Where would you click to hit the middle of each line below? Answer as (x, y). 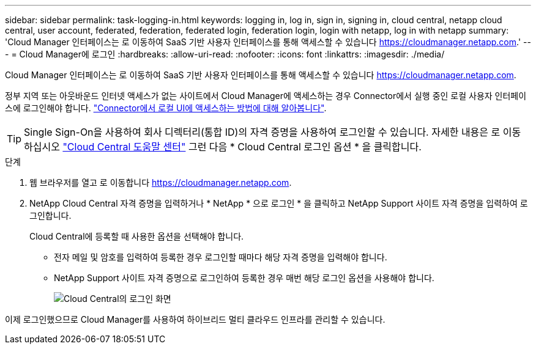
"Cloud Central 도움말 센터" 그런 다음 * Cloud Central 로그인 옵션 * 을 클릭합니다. (242, 147)
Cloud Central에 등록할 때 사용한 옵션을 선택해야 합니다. (137, 236)
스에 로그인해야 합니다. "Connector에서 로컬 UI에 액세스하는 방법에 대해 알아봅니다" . (166, 108)
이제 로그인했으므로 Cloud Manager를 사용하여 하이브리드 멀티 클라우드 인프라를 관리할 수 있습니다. (195, 319)
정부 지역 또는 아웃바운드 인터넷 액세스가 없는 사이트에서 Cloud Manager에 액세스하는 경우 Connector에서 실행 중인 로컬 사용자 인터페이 (266, 96)
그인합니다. (50, 215)
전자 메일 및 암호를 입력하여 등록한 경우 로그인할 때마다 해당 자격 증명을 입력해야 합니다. (221, 257)
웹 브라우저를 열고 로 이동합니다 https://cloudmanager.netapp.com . (161, 182)
